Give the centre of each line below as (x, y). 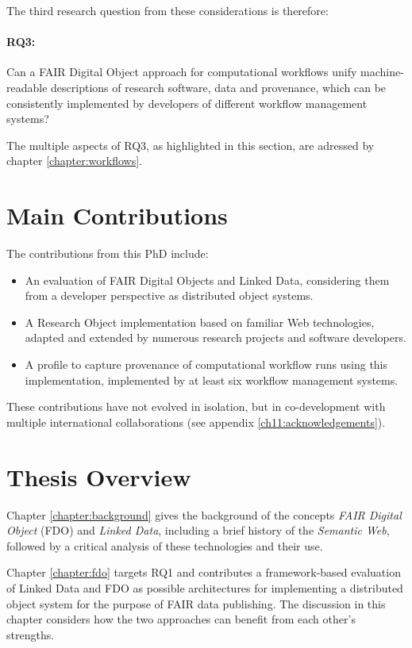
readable (27, 87)
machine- (382, 72)
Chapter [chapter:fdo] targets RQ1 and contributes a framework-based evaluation (204, 572)
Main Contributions (117, 215)
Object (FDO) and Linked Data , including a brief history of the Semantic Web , (198, 530)
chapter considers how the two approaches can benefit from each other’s (181, 619)
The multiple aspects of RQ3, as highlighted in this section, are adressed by (191, 145)
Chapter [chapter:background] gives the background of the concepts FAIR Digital (204, 514)
